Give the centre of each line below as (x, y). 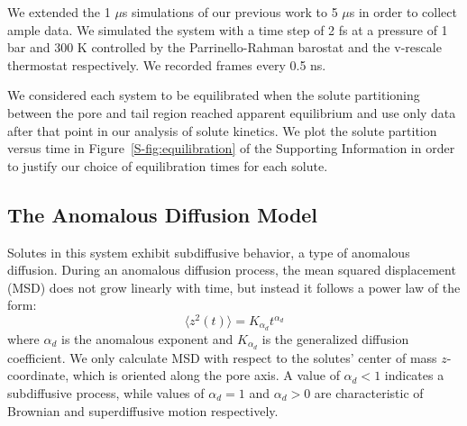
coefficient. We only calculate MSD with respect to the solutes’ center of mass (222, 357)
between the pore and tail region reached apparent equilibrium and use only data (232, 112)
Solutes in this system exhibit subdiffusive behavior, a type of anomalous (209, 252)
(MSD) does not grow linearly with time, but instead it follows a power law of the (234, 287)
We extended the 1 (59, 12)
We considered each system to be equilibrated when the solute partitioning (214, 95)
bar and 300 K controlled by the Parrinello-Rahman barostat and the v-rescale (224, 47)
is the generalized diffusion (335, 338)
